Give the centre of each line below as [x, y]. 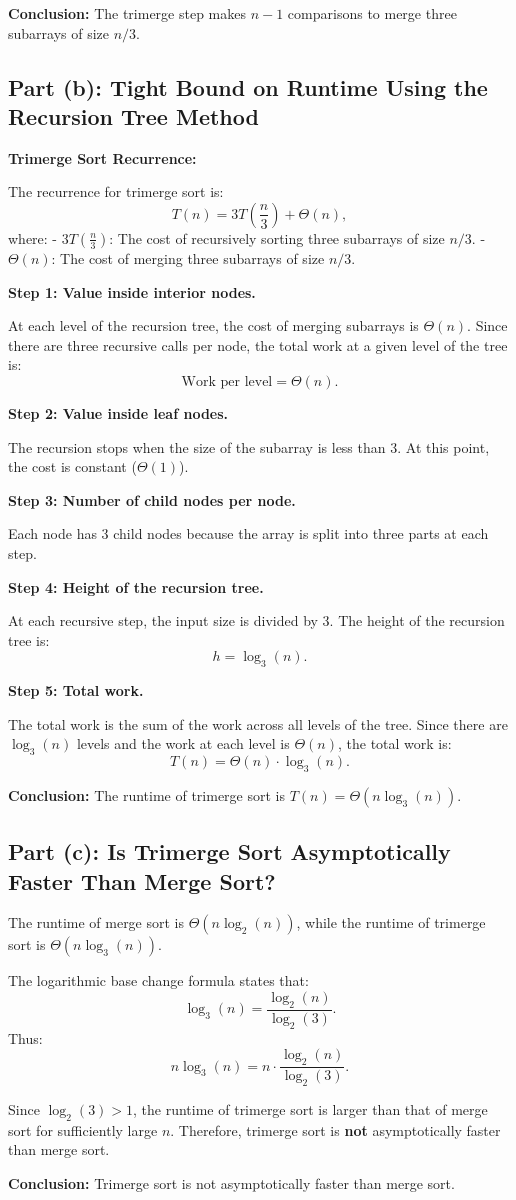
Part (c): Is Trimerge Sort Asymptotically [229, 851]
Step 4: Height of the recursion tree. [136, 586]
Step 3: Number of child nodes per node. [152, 499]
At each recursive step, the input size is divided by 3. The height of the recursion [256, 620]
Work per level [227, 381]
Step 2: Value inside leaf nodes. [118, 412]
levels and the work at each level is [183, 743]
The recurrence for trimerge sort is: [116, 191]
